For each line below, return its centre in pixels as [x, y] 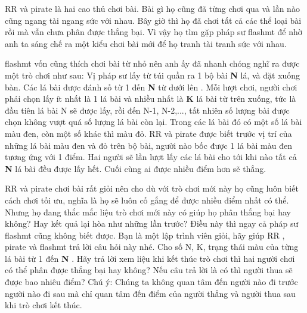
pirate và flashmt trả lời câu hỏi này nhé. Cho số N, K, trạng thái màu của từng [152, 247]
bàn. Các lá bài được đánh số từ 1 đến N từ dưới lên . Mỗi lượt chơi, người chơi [151, 87]
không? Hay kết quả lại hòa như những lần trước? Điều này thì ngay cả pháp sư [152, 223]
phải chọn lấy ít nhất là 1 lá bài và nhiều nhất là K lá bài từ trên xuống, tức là [151, 98]
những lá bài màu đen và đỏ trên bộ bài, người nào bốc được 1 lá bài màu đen [148, 145]
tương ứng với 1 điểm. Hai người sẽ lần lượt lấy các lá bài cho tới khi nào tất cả [151, 157]
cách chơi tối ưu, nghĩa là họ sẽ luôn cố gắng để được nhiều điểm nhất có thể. [147, 200]
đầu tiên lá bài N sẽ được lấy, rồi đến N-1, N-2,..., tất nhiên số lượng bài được [147, 110]
